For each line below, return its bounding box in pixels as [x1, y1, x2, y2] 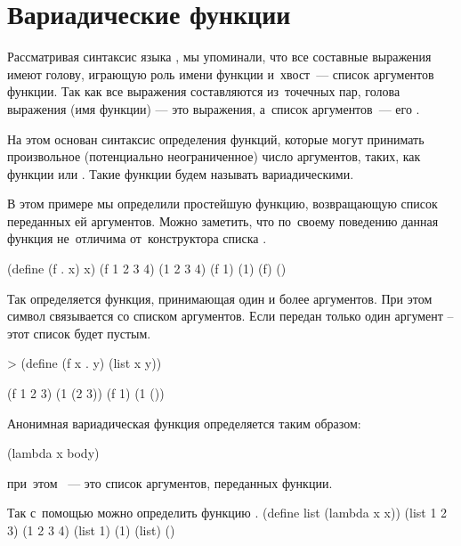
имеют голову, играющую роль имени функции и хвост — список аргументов [7, 64, 434, 83]
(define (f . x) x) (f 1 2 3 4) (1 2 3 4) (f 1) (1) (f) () [7, 259, 287, 278]
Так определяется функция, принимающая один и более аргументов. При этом [7, 289, 433, 307]
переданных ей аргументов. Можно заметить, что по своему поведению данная [7, 211, 439, 230]
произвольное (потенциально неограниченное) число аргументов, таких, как [7, 147, 421, 166]
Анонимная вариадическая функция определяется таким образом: [7, 413, 361, 432]
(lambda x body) [7, 444, 100, 462]
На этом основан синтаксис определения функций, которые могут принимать [7, 129, 425, 148]
